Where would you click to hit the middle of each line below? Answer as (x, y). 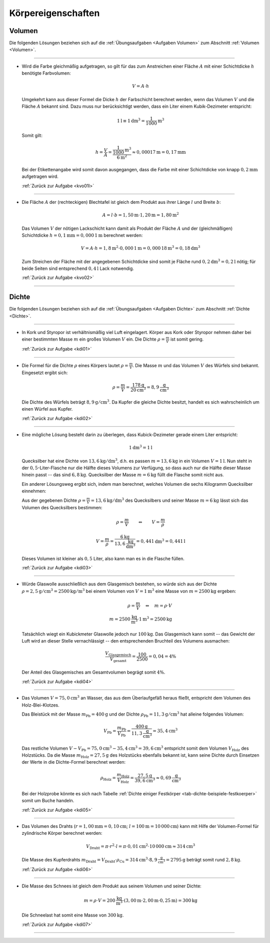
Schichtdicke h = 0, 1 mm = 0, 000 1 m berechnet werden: (82, 235)
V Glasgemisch (118, 654)
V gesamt (118, 660)
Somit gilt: (32, 136)
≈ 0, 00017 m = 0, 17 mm (159, 152)
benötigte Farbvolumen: (46, 73)
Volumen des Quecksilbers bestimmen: (62, 508)
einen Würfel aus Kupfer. (47, 409)
